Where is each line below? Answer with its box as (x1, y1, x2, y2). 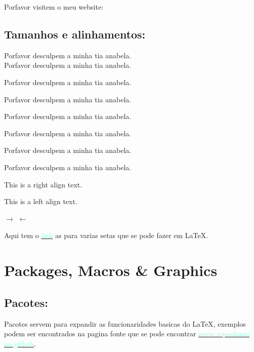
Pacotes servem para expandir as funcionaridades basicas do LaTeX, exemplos (4, 318, 246, 329)
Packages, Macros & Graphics (4, 260, 218, 281)
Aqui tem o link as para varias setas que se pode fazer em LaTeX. (4, 230, 208, 241)
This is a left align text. (4, 196, 77, 207)
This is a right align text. (4, 179, 82, 189)
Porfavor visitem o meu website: (4, 2, 104, 12)
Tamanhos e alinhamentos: (4, 26, 146, 42)
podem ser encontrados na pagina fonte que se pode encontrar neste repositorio (4, 328, 250, 339)
